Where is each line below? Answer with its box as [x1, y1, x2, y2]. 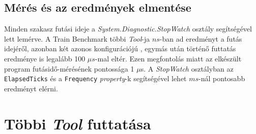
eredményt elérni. [4, 83, 58, 93]
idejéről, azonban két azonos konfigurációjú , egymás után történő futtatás [4, 43, 236, 54]
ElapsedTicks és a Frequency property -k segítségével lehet [4, 73, 187, 84]
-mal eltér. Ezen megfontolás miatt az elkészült [95, 53, 242, 63]
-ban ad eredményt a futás [159, 33, 242, 44]
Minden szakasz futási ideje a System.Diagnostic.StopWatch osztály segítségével [4, 23, 252, 34]
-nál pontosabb [198, 73, 245, 84]
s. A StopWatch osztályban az [140, 63, 234, 74]
